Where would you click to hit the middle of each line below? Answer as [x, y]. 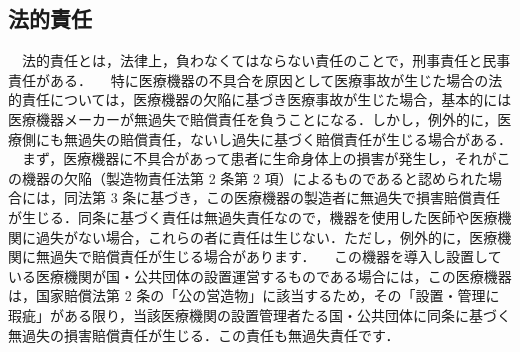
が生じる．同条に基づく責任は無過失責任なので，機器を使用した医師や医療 [253, 216]
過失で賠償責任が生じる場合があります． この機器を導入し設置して [275, 256]
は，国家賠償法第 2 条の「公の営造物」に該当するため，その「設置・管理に [254, 295]
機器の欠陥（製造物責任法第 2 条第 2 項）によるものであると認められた [255, 177]
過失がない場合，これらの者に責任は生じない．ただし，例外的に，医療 [266, 236]
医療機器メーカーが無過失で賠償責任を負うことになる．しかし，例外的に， [253, 118]
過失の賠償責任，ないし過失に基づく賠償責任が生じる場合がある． [294, 138]
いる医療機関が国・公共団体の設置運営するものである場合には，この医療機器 [260, 275]
